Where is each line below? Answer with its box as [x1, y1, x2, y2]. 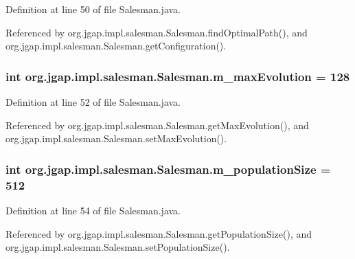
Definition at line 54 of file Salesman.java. [5, 203, 181, 217]
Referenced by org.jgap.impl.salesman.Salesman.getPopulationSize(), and [5, 226, 312, 240]
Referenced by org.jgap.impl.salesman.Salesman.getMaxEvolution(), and [5, 117, 309, 132]
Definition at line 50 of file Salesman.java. [5, 2, 181, 16]
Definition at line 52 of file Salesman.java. [5, 95, 181, 109]
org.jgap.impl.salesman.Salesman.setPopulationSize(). [5, 240, 230, 254]
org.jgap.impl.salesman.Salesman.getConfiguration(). [5, 38, 227, 53]
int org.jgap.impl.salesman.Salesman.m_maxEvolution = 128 [5, 67, 350, 85]
